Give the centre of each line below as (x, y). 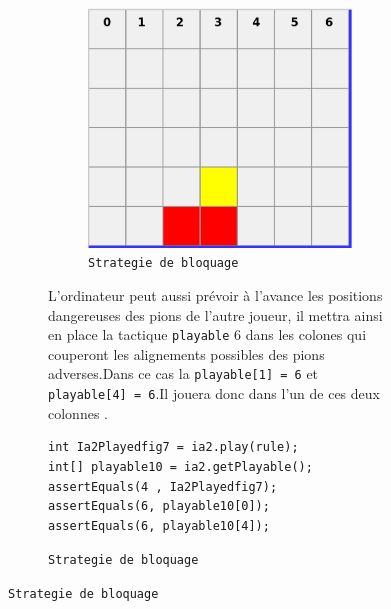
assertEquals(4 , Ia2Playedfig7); (163, 486)
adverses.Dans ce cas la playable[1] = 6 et (183, 373)
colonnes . (78, 412)
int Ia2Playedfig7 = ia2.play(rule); (173, 447)
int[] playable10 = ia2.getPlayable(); (180, 466)
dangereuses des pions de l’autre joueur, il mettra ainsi (215, 314)
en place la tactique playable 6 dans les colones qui (207, 334)
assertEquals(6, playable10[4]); (159, 525)
